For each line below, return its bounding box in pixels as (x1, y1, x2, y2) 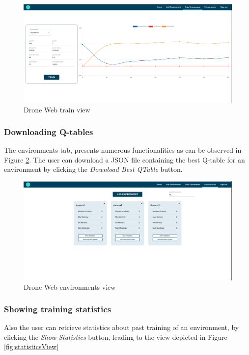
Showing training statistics (4, 303, 111, 315)
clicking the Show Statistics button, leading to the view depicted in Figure (4, 331, 227, 342)
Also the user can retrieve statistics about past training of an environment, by (4, 322, 239, 332)
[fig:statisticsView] (4, 341, 59, 352)
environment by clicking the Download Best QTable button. (4, 164, 183, 174)
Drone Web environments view (24, 282, 116, 292)
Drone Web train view (24, 105, 90, 115)
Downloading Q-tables (4, 125, 93, 137)
